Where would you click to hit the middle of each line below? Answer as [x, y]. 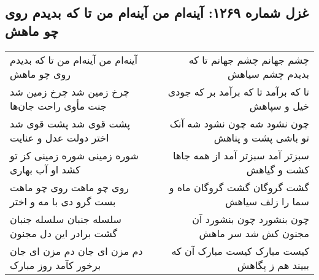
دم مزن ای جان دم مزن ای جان [76, 251]
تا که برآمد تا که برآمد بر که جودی [238, 91]
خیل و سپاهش [279, 105]
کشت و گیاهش [278, 169]
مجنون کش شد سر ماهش [254, 233]
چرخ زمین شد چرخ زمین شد [70, 91]
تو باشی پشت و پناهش [261, 137]
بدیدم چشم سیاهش [268, 74]
